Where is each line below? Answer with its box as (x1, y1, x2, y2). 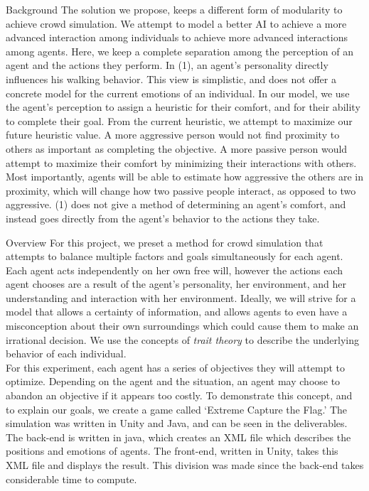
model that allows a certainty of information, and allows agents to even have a (6, 304, 348, 319)
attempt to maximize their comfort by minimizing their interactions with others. (6, 155, 357, 170)
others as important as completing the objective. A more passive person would (6, 141, 348, 156)
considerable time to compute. (6, 471, 137, 486)
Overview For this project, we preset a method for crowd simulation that (6, 234, 323, 249)
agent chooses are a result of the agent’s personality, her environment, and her (6, 276, 346, 291)
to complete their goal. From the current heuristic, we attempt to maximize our (6, 113, 353, 128)
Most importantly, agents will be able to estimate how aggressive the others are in (6, 169, 364, 184)
